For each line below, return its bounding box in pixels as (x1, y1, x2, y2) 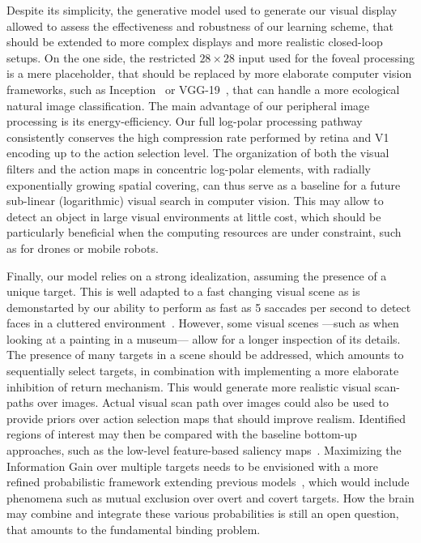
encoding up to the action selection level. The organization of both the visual (6, 144, 389, 161)
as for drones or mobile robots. (6, 239, 159, 256)
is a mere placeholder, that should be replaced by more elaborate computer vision (6, 65, 412, 82)
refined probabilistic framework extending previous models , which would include (6, 473, 410, 490)
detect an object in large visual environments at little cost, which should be (6, 207, 381, 224)
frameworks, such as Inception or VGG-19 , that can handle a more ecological (6, 80, 400, 97)
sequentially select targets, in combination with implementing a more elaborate (6, 362, 399, 379)
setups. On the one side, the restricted (6, 49, 196, 66)
